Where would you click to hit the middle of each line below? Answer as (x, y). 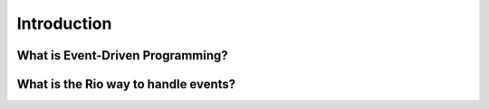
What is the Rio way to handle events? (126, 84)
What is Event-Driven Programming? (122, 55)
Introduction (64, 23)
